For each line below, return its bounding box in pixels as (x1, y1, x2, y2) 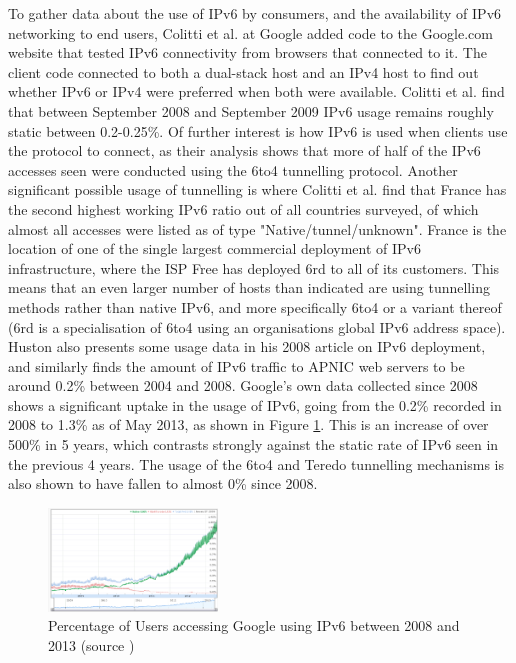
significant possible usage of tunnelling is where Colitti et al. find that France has (8, 179, 507, 200)
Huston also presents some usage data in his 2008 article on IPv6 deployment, (8, 336, 486, 357)
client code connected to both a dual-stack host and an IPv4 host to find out (8, 61, 479, 82)
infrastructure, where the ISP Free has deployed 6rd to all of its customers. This (8, 257, 500, 278)
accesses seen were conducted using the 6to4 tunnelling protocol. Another (8, 159, 458, 180)
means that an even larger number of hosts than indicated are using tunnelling (8, 277, 490, 298)
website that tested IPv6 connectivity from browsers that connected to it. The (8, 42, 487, 63)
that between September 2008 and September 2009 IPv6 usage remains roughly (8, 100, 494, 121)
